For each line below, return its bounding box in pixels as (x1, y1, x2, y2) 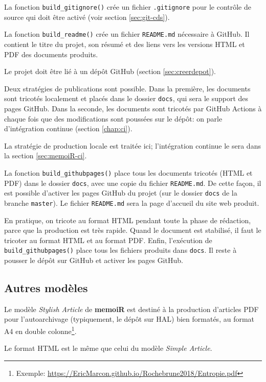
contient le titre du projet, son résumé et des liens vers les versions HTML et (4, 38, 245, 49)
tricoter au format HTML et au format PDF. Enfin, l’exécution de (4, 234, 212, 245)
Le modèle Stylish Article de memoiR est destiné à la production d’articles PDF (4, 303, 259, 314)
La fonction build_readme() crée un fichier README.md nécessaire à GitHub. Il (4, 29, 250, 39)
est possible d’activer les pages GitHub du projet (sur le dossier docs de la (4, 187, 237, 198)
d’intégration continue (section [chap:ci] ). (4, 123, 132, 134)
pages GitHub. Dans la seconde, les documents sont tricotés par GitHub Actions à (4, 103, 262, 113)
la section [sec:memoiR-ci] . (4, 150, 87, 161)
